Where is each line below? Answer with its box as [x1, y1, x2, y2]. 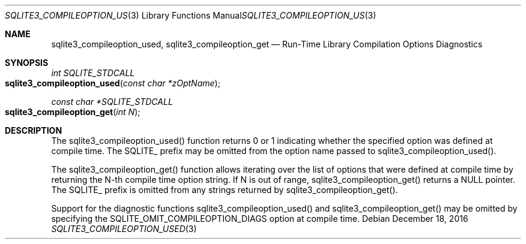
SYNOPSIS [5, 58, 49, 68]
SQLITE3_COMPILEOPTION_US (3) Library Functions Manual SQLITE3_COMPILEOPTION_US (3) [5, 10, 376, 20]
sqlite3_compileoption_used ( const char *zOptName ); [5, 78, 220, 88]
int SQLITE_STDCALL [51, 68, 135, 78]
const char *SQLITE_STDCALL [51, 97, 173, 107]
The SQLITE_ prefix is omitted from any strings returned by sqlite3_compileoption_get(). [51, 185, 398, 195]
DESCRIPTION [5, 125, 62, 135]
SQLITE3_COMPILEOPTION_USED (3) [51, 224, 197, 234]
